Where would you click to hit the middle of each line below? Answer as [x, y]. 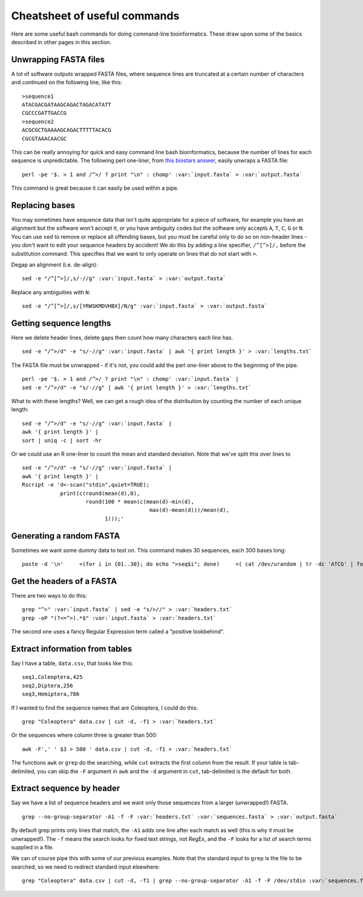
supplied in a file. [32, 847]
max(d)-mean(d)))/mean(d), [189, 510]
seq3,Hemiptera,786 [51, 694]
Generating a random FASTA [66, 536]
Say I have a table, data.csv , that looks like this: [72, 663]
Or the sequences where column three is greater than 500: [84, 735]
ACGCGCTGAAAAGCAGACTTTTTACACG [67, 130]
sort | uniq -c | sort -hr [62, 440]
